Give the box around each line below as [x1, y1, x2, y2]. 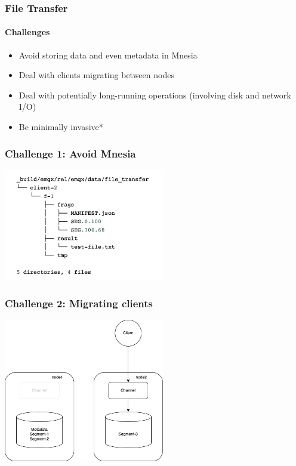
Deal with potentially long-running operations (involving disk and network [18, 88, 291, 101]
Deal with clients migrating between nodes [18, 69, 174, 81]
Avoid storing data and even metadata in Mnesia [18, 48, 198, 61]
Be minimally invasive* [18, 121, 103, 133]
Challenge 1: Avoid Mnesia [5, 146, 136, 161]
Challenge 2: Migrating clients [5, 295, 153, 310]
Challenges [5, 26, 50, 38]
